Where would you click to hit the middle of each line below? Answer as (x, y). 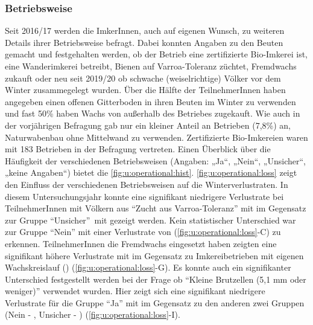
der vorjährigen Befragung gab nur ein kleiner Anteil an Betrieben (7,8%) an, (148, 125)
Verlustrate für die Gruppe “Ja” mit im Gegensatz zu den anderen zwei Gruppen (155, 302)
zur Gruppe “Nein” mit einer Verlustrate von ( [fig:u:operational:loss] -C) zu (143, 232)
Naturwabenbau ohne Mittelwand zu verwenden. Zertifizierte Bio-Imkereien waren (156, 137)
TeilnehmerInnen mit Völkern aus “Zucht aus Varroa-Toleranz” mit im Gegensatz (156, 208)
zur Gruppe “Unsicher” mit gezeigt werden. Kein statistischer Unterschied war (150, 220)
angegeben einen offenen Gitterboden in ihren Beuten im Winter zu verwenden (150, 101)
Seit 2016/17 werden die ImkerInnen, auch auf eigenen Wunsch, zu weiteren (145, 31)
